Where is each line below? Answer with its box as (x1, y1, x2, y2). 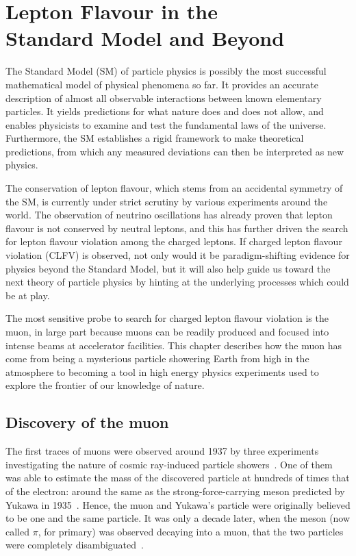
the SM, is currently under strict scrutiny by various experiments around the (5, 194, 328, 208)
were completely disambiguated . (5, 538, 144, 552)
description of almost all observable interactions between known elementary (5, 90, 322, 105)
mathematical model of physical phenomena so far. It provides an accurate (5, 77, 318, 91)
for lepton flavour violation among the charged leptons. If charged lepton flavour (5, 234, 342, 249)
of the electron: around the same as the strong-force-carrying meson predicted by (5, 483, 345, 498)
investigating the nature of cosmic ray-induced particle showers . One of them (5, 457, 333, 471)
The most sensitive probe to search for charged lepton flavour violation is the (5, 311, 329, 325)
